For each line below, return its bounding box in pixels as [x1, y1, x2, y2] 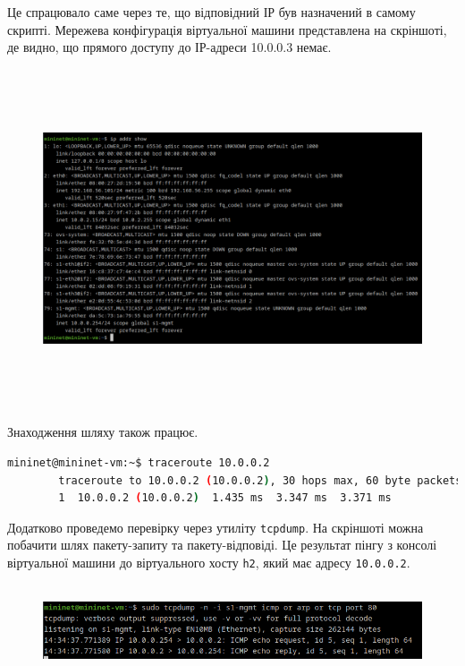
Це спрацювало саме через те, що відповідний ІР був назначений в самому [7, 3, 416, 21]
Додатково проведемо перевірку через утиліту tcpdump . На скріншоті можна [7, 517, 424, 536]
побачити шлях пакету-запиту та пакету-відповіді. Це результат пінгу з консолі [7, 535, 437, 554]
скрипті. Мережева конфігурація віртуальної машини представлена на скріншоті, [7, 20, 447, 38]
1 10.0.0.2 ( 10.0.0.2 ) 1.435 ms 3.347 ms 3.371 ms [58, 491, 392, 505]
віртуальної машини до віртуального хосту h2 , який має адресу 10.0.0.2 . [7, 552, 410, 571]
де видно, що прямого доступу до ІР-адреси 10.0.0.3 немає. [7, 38, 332, 56]
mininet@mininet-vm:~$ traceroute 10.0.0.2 [7, 456, 270, 469]
